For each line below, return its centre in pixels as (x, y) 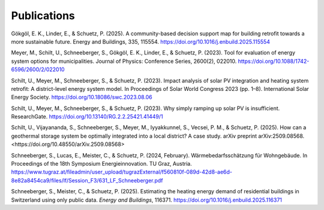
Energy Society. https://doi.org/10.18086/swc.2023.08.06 (82, 97)
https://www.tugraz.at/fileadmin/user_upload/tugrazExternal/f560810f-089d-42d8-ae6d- (121, 172)
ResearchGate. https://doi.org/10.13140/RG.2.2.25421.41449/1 (87, 117)
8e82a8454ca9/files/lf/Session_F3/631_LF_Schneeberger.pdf (87, 180)
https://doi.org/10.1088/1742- (274, 61)
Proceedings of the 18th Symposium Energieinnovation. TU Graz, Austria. (101, 164)
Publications (43, 16)
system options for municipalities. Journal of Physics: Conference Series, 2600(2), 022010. (124, 61)
